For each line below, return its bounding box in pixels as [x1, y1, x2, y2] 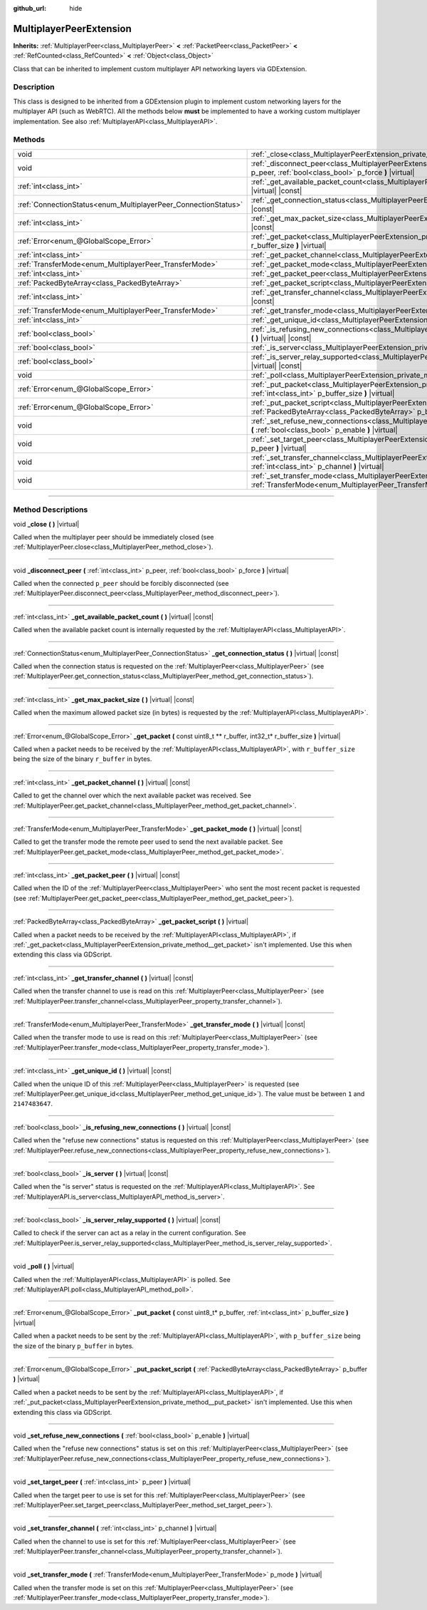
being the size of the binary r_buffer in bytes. [13, 755, 152, 763]
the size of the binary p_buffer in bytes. [13, 1341, 135, 1350]
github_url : [13, 4, 46, 12]
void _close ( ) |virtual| [13, 520, 80, 528]
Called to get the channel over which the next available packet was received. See [13, 791, 252, 800]
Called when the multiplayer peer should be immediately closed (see [13, 532, 214, 541]
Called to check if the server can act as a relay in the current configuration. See [13, 1229, 246, 1237]
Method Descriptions [13, 505, 88, 515]
